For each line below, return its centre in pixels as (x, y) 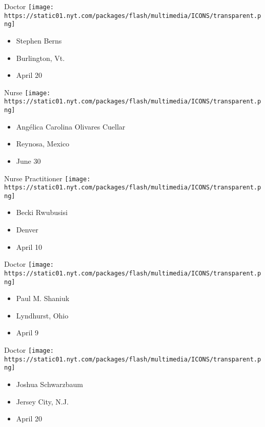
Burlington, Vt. (40, 58)
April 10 (29, 247)
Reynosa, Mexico (43, 144)
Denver (27, 230)
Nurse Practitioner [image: (47, 178)
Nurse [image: (27, 92)
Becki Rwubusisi (42, 212)
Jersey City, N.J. (42, 401)
